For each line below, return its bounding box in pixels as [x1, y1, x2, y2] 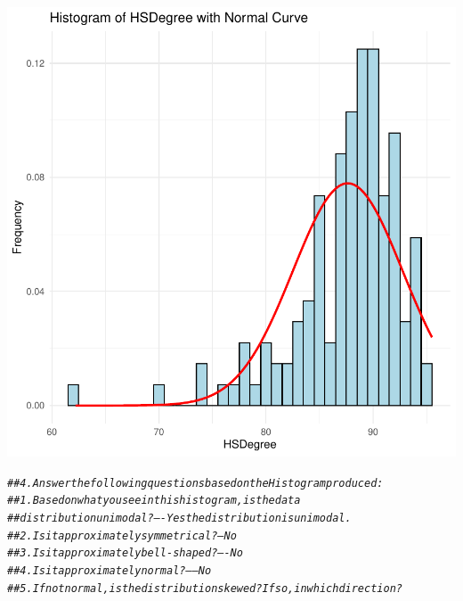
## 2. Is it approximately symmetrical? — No [7, 529, 237, 542]
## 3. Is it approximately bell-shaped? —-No [7, 547, 243, 560]
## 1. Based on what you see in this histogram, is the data [7, 494, 301, 507]
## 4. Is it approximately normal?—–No [7, 564, 212, 577]
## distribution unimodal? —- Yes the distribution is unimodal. [7, 511, 352, 524]
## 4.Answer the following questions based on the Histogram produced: [7, 476, 384, 490]
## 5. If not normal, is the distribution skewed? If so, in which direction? [7, 581, 402, 595]
